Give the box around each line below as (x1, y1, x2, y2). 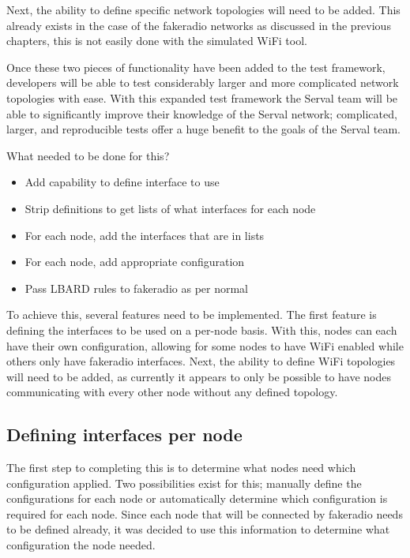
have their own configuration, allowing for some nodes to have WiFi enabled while (6, 337, 404, 354)
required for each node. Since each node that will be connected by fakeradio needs (6, 505, 403, 522)
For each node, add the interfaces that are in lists (24, 227, 265, 243)
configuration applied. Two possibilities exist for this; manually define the (6, 474, 362, 491)
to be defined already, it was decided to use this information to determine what (6, 521, 390, 537)
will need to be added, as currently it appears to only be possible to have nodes (6, 368, 392, 384)
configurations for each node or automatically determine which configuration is (6, 490, 388, 507)
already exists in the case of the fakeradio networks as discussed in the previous (6, 17, 391, 33)
